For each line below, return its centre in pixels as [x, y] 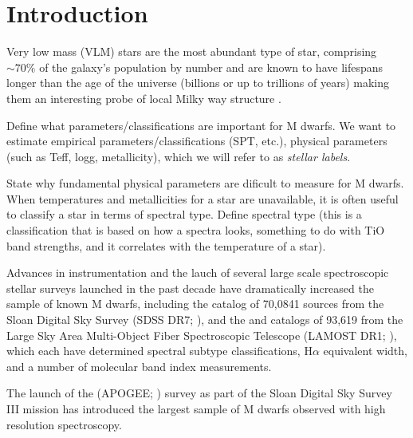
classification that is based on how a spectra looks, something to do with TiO [196, 230]
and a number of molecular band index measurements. [139, 366]
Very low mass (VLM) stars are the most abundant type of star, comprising [192, 51]
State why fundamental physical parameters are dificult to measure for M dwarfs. [205, 183]
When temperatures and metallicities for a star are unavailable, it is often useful [203, 198]
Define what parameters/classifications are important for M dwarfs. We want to [201, 125]
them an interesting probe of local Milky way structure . [144, 98]
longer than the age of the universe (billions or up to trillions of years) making [198, 83]
